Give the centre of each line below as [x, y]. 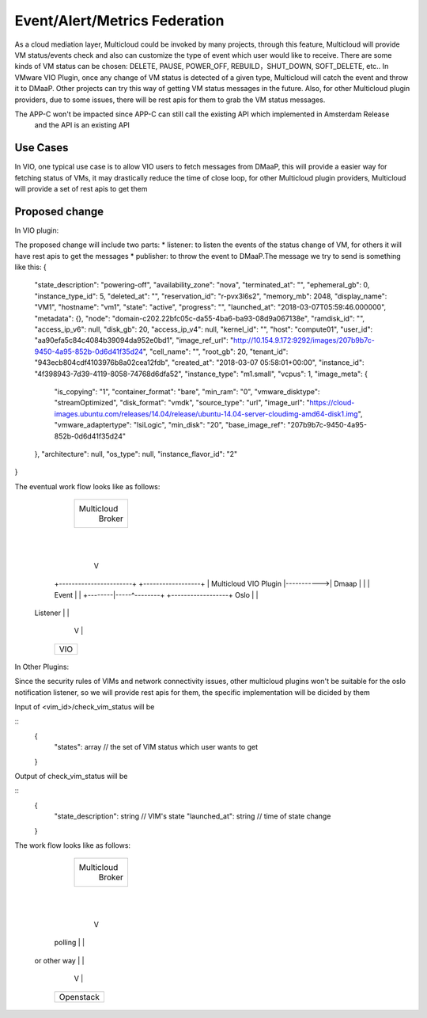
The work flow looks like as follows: [72, 845]
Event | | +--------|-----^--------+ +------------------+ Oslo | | [156, 594]
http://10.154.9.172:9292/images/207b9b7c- [304, 340]
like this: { [30, 267]
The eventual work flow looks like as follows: [87, 486]
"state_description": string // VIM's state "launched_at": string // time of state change [193, 816]
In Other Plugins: [42, 667]
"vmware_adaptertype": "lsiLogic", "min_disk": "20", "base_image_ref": [170, 425]
